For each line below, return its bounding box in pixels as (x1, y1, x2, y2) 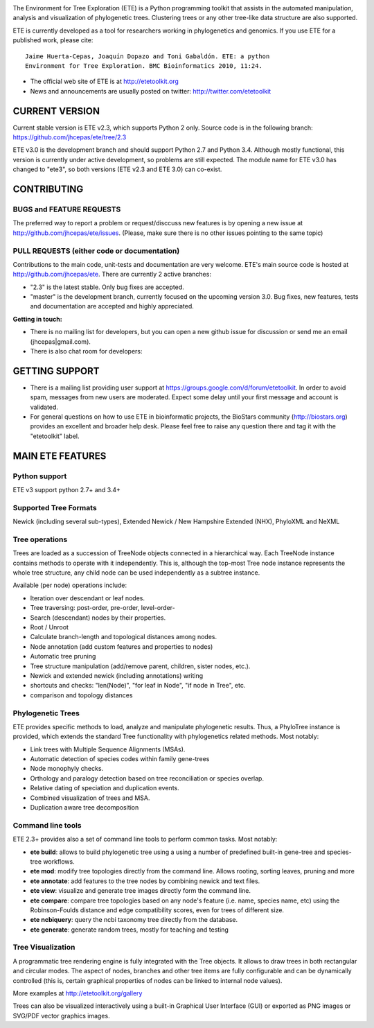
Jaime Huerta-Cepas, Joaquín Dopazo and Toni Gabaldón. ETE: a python (25, 52, 270, 60)
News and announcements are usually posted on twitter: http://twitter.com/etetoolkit (30, 87, 271, 95)
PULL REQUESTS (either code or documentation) (12, 246, 180, 256)
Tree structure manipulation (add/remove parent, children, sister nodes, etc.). (30, 662, 251, 670)
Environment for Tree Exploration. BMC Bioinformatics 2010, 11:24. (25, 62, 262, 69)
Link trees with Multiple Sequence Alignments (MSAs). (30, 745, 186, 753)
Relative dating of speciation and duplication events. (30, 784, 179, 792)
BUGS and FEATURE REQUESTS (12, 204, 121, 214)
